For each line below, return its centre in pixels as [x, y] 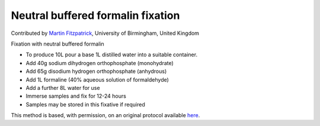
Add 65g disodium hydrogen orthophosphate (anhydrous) [96, 72]
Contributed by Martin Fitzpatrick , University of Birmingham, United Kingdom [105, 33]
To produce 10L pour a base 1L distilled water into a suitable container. [112, 55]
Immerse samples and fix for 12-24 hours [76, 96]
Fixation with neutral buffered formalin [58, 44]
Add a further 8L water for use [63, 88]
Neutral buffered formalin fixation [95, 15]
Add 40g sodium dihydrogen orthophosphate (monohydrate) [100, 63]
